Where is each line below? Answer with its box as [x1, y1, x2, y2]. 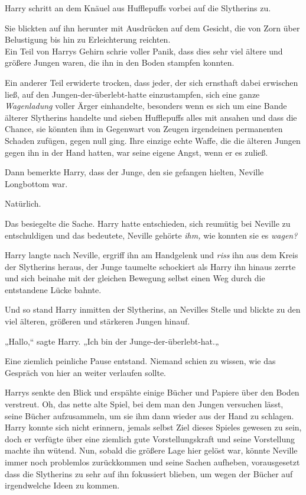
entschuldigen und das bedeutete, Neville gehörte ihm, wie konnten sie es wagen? [5, 229, 298, 241]
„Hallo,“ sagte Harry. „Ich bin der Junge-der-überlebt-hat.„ [5, 335, 219, 347]
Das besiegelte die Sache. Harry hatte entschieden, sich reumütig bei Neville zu [5, 217, 291, 229]
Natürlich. [5, 197, 41, 210]
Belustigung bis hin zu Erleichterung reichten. [5, 33, 171, 46]
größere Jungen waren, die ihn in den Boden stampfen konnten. [5, 56, 235, 69]
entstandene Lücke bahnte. [5, 283, 102, 295]
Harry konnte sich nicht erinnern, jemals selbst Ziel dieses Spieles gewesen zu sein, [5, 421, 302, 433]
